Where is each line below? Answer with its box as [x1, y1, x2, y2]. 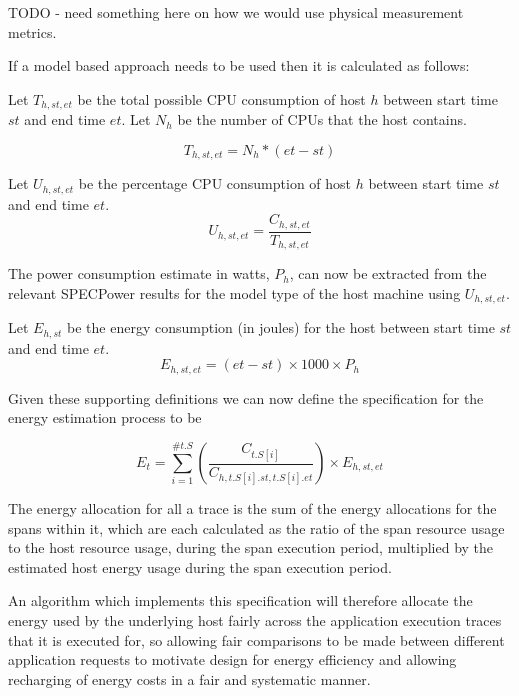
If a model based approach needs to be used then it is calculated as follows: [8, 55, 470, 76]
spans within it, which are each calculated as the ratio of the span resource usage [8, 517, 505, 538]
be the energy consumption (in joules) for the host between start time [67, 317, 495, 338]
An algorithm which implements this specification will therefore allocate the [8, 590, 473, 611]
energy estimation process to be [8, 407, 202, 428]
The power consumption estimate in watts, [8, 263, 270, 284]
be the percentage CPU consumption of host [78, 173, 352, 194]
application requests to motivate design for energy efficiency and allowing [8, 649, 457, 670]
